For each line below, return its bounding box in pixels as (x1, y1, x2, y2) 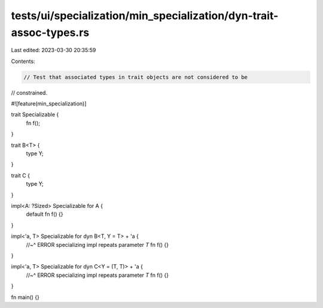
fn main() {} (11, 294, 40, 301)
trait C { (11, 171, 30, 179)
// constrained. (11, 89, 48, 96)
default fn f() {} (26, 210, 63, 218)
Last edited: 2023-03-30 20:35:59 (11, 47, 96, 54)
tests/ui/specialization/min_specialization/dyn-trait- (11, 9, 279, 22)
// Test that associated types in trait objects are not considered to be (23, 74, 248, 80)
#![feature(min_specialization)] (11, 100, 87, 107)
